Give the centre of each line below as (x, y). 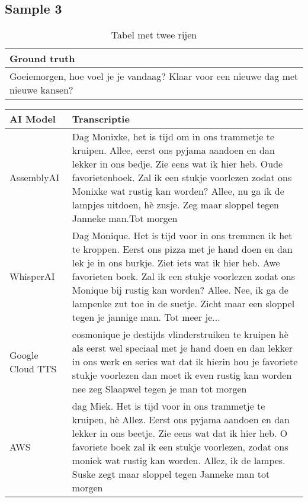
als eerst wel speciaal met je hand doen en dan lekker (182, 348)
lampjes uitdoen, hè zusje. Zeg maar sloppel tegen (175, 205)
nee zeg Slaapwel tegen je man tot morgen (159, 389)
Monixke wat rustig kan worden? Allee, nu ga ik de (178, 191)
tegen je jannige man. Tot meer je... (146, 317)
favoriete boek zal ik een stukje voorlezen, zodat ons (180, 447)
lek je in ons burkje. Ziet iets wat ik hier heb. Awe (176, 263)
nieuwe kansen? (41, 90)
